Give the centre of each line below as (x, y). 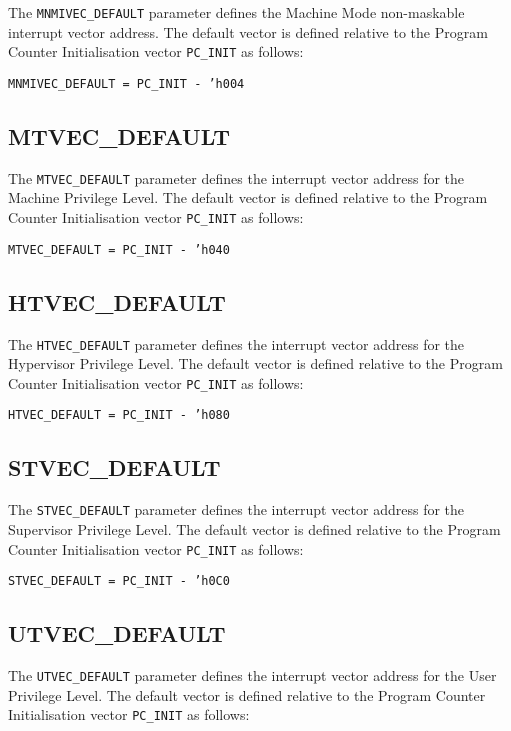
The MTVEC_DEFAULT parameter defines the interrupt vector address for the (236, 177)
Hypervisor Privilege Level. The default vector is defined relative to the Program (255, 363)
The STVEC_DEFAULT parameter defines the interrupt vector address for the (236, 509)
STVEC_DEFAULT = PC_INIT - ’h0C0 (119, 581)
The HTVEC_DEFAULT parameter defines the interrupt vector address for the (236, 343)
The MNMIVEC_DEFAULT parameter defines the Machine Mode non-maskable (236, 12)
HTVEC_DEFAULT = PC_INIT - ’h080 (119, 415)
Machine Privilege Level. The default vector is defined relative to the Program (248, 197)
